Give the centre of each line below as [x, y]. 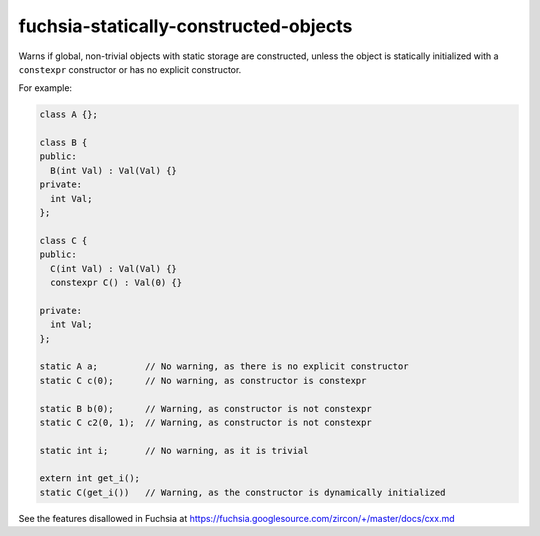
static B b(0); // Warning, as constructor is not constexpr [205, 408]
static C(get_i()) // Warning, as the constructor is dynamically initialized [242, 492]
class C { [63, 240]
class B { [63, 143]
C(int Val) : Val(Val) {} [113, 268]
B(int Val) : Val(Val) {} [113, 170]
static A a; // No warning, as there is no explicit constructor [224, 366]
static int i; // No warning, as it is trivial [174, 450]
